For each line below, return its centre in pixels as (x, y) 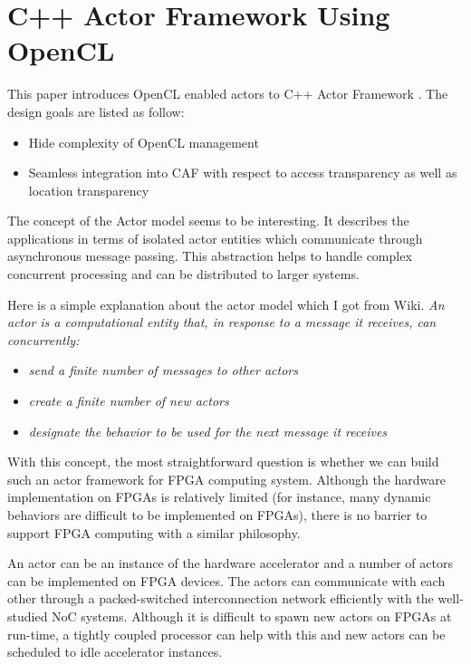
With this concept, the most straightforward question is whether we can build (223, 462)
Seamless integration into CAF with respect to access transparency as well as (243, 173)
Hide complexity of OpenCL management (144, 142)
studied (28, 616)
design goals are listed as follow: (96, 111)
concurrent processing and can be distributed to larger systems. (183, 274)
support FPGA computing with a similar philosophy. (154, 532)
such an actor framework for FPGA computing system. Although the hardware (226, 479)
